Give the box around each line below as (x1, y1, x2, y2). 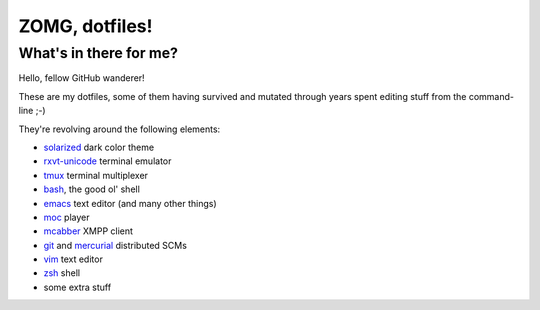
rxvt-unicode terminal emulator (43, 155, 172, 167)
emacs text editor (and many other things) (43, 197, 217, 209)
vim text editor (43, 253, 104, 265)
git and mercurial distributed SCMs (43, 239, 187, 251)
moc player (43, 211, 90, 223)
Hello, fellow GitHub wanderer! (18, 72, 145, 84)
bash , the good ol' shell (43, 183, 140, 195)
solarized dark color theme (43, 141, 155, 153)
